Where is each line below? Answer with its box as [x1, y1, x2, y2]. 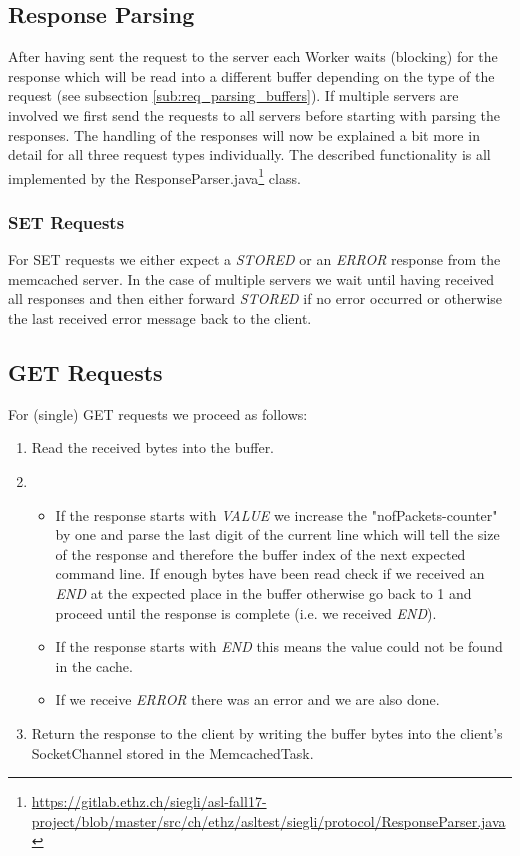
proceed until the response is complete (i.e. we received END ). [55, 602, 437, 623]
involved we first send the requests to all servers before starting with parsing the [8, 104, 501, 125]
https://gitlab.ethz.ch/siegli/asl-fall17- [31, 791, 267, 812]
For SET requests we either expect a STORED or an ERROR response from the [8, 249, 501, 270]
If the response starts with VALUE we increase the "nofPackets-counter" [55, 504, 498, 525]
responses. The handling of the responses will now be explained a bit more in [8, 124, 480, 145]
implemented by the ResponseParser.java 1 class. [8, 164, 301, 188]
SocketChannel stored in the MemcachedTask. [31, 742, 314, 763]
